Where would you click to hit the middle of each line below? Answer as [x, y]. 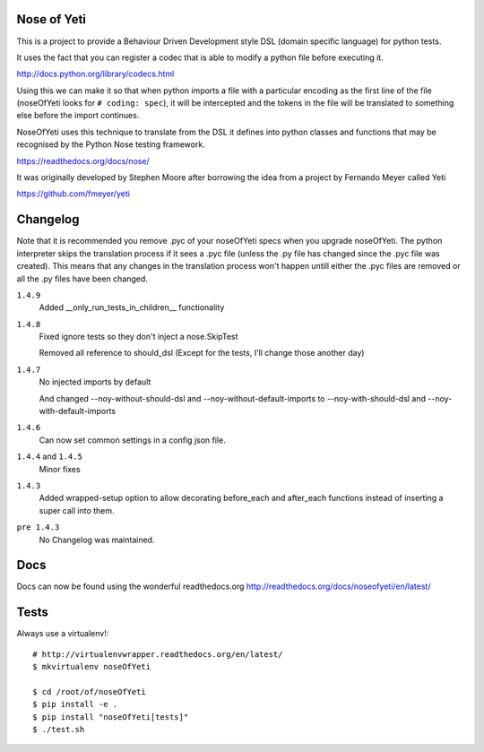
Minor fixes [60, 469]
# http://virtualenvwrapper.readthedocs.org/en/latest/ [158, 654]
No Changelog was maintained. [97, 540]
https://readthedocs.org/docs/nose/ [83, 160]
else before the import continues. [78, 116]
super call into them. [77, 510]
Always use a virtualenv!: [63, 634]
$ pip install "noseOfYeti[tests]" [111, 717]
